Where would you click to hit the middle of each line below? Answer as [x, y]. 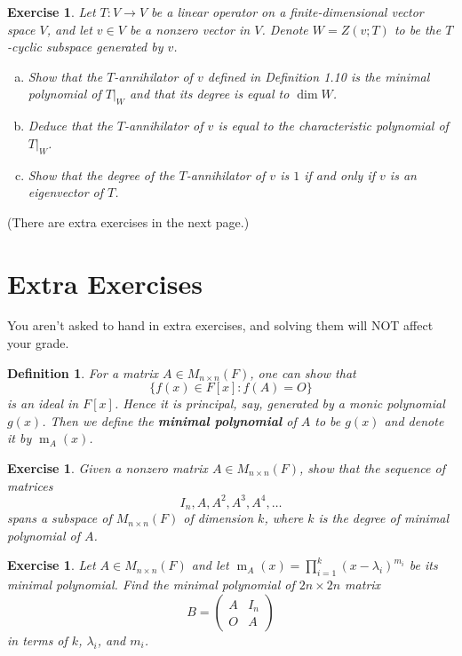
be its [423, 565]
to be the [418, 29]
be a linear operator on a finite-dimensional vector [287, 12]
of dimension [219, 518]
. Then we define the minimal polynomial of [169, 420]
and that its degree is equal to [209, 94]
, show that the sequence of [372, 468]
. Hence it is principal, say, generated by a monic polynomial [279, 403]
